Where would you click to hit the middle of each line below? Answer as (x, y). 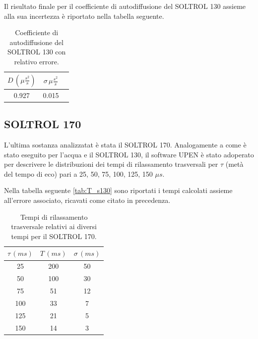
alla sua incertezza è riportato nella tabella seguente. (84, 16)
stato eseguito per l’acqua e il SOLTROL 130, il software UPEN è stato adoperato (129, 154)
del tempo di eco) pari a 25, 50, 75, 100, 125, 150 (78, 173)
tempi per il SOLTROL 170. (54, 236)
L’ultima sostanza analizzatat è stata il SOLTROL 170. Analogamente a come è (125, 145)
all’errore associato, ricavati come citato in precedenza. (87, 200)
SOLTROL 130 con (37, 52)
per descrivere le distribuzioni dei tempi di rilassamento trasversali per (111, 164)
